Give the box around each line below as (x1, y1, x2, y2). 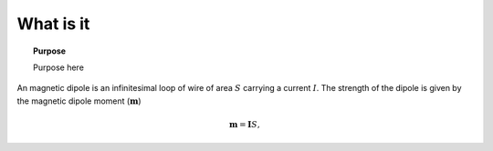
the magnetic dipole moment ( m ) (16, 96, 142, 106)
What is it (16, 14, 90, 34)
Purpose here (33, 62, 84, 73)
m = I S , (228, 119, 260, 129)
